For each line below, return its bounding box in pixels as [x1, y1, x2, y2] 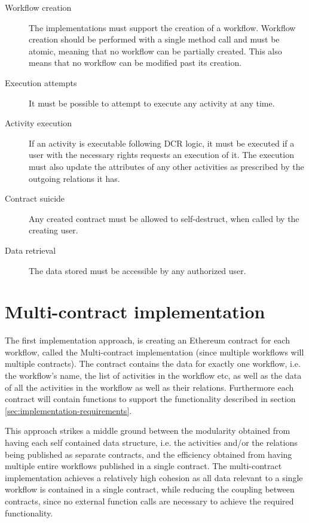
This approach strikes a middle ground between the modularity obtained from [5, 424, 290, 437]
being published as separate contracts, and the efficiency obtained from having [5, 448, 292, 460]
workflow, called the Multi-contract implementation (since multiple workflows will [5, 345, 304, 358]
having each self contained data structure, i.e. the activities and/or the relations [5, 436, 298, 448]
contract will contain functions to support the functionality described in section [5, 393, 296, 405]
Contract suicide [5, 192, 65, 205]
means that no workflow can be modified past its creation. [29, 56, 242, 69]
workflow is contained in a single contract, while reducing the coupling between [5, 483, 295, 495]
